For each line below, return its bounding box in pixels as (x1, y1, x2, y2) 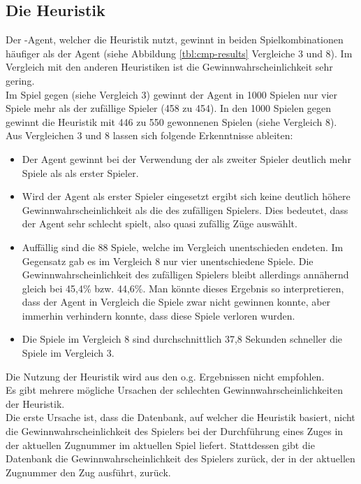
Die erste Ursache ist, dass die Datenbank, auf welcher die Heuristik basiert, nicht (6, 410, 355, 425)
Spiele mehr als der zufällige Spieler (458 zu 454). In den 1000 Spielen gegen (6, 101, 332, 115)
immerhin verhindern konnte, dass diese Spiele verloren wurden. (22, 308, 295, 322)
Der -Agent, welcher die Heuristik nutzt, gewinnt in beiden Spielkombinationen (6, 32, 344, 47)
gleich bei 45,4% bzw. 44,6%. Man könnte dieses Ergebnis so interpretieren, (22, 280, 344, 295)
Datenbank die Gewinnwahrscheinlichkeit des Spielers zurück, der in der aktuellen (6, 451, 355, 466)
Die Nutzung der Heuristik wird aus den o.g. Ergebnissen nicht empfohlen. (6, 369, 325, 383)
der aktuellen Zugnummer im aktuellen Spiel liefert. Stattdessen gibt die (6, 437, 315, 452)
